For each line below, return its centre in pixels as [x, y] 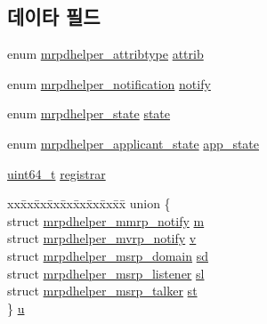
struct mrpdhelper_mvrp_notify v [102, 238]
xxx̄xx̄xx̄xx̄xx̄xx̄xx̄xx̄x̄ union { [89, 203]
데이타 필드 [54, 16]
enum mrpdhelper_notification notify [109, 83]
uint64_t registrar [57, 173]
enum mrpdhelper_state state [89, 113]
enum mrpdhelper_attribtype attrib [105, 54]
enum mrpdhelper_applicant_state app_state [133, 143]
